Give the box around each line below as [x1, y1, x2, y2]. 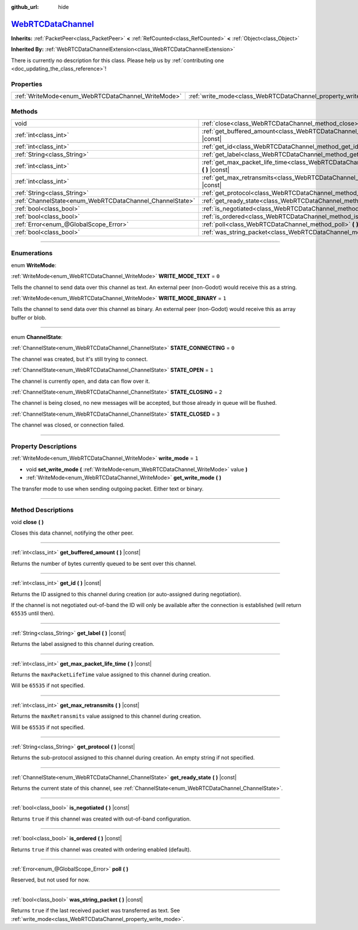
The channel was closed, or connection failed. [11, 422, 125, 429]
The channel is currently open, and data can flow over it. [11, 377, 150, 385]
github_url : [11, 4, 39, 10]
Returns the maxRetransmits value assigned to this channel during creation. [11, 712, 202, 720]
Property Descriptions [11, 442, 77, 450]
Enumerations [11, 249, 53, 257]
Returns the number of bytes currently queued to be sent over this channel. [11, 560, 197, 567]
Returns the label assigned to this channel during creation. [11, 641, 155, 648]
